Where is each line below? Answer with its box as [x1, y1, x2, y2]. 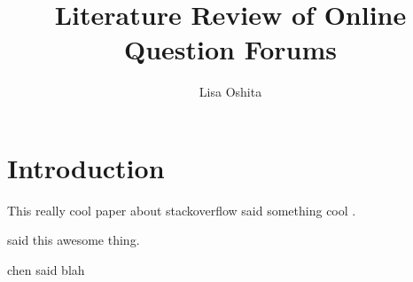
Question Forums [123, 31, 338, 67]
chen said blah [7, 261, 85, 279]
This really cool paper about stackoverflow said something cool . [7, 200, 356, 219]
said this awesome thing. [7, 231, 140, 249]
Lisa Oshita [199, 82, 262, 101]
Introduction [7, 149, 165, 185]
